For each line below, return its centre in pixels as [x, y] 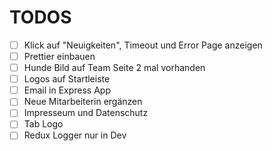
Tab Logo [43, 124]
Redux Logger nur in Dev [75, 135]
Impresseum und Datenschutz [86, 113]
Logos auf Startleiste [67, 79]
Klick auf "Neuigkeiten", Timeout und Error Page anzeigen [143, 45]
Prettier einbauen [59, 56]
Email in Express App [67, 90]
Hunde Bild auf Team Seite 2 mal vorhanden [114, 68]
